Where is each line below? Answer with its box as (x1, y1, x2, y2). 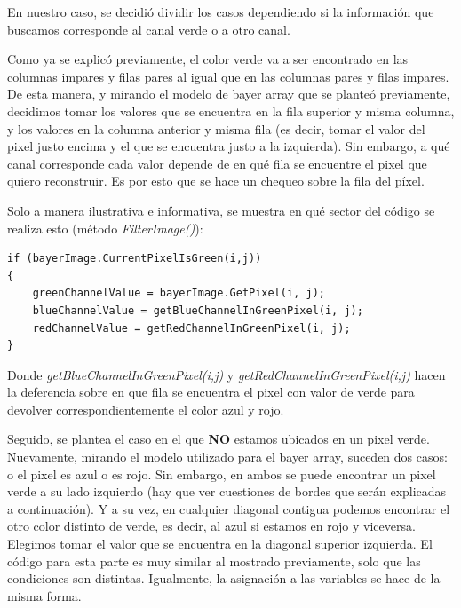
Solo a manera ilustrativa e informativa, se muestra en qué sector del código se (7, 201, 435, 219)
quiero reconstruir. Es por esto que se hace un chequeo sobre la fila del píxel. (7, 171, 425, 190)
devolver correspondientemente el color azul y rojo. (7, 399, 284, 418)
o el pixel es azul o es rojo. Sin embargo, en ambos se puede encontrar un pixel (7, 464, 436, 483)
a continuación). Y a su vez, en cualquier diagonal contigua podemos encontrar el (7, 499, 450, 517)
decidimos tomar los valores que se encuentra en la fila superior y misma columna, (7, 101, 455, 120)
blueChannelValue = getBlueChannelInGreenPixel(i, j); (32, 304, 363, 317)
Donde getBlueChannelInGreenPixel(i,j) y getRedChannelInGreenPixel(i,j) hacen (7, 365, 446, 383)
